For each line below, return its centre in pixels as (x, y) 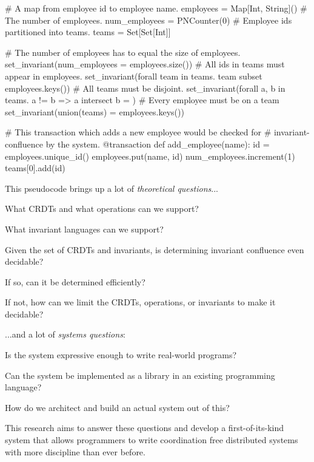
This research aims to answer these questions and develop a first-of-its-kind (145, 428)
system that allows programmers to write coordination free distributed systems (152, 440)
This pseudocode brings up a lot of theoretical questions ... (112, 188)
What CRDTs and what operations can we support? (102, 209)
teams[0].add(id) (35, 168)
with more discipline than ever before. (75, 451)
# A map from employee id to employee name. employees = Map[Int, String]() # (156, 8)
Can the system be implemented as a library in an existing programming (140, 375)
